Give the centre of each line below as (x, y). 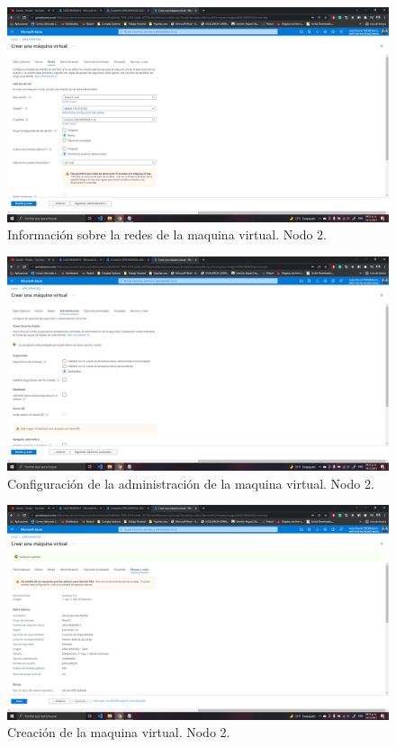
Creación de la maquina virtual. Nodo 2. (119, 732)
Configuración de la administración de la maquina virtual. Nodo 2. (191, 483)
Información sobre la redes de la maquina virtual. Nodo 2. (167, 234)
